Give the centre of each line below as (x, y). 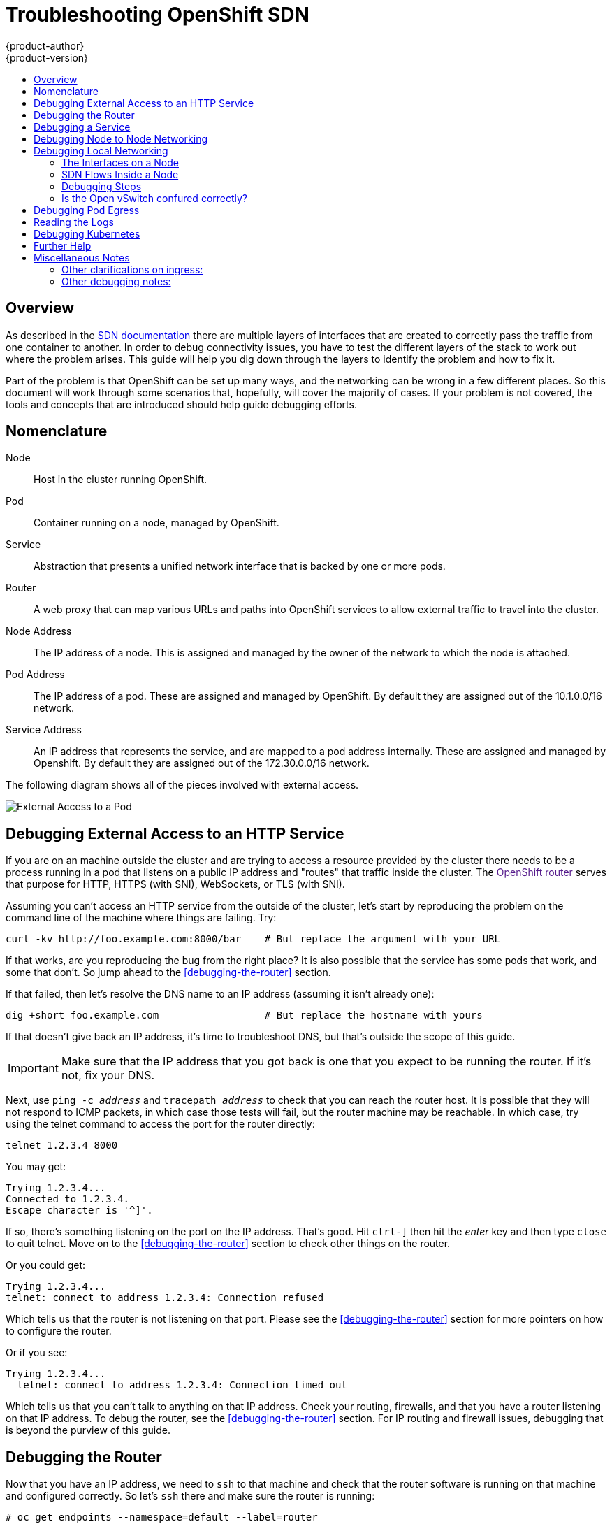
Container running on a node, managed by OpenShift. (156, 523)
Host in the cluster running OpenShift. (121, 480)
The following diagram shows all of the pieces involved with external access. (182, 785)
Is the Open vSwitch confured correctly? (155, 198)
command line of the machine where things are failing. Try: (141, 918)
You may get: (36, 1167)
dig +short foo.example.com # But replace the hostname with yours (244, 1015)
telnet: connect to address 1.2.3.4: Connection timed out (182, 1385)
